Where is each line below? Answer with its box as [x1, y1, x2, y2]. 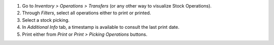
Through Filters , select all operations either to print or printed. [22, 10, 151, 16]
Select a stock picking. [22, 17, 70, 23]
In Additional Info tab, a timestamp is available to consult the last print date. [22, 24, 180, 30]
